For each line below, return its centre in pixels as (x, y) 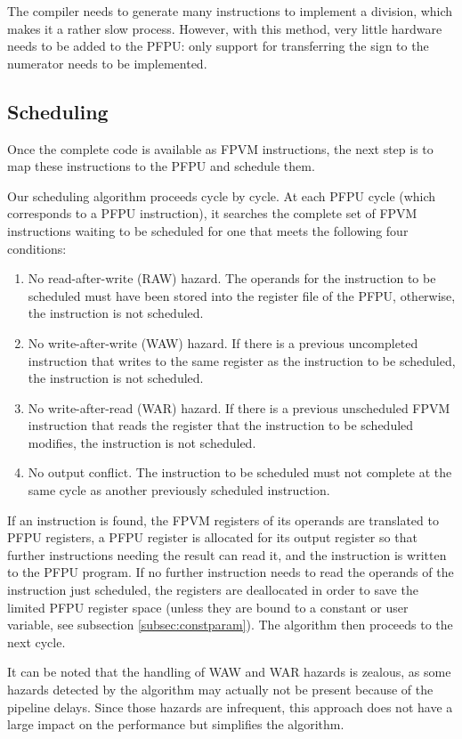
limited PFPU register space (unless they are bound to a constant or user (208, 607)
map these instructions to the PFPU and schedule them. (161, 166)
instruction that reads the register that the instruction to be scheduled (221, 425)
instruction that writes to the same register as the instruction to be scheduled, (242, 360)
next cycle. (36, 642)
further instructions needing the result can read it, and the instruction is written (227, 554)
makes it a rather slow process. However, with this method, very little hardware (225, 28)
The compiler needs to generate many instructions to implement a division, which (230, 11)
